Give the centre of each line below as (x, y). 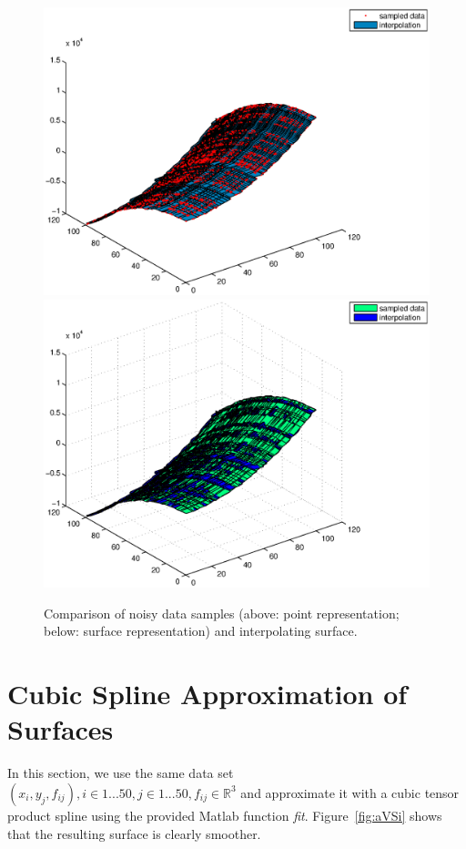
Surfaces (61, 729)
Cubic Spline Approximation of (208, 694)
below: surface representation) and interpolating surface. (201, 631)
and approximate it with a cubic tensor (350, 792)
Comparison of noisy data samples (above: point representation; (222, 613)
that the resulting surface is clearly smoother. (134, 833)
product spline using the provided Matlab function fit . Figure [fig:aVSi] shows (225, 815)
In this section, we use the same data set (121, 773)
